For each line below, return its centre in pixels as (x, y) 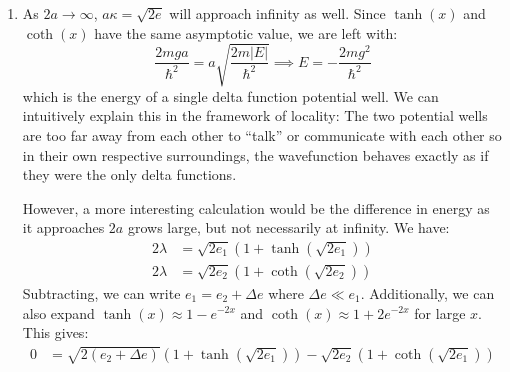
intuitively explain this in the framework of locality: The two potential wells (255, 115)
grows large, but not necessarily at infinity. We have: (288, 227)
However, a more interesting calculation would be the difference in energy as (256, 207)
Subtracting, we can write (101, 292)
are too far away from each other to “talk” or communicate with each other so (262, 134)
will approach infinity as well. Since (277, 13)
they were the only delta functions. (129, 174)
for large (440, 312)
